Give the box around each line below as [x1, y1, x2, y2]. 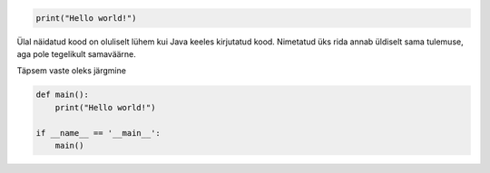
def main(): [35, 90, 90, 100]
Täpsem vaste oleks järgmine [16, 65, 127, 76]
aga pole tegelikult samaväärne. [16, 48, 136, 59]
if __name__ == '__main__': [35, 128, 161, 138]
